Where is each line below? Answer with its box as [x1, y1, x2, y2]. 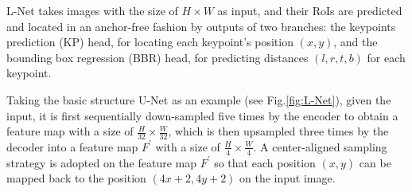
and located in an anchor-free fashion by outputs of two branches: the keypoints [6, 18, 396, 34]
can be [359, 154, 391, 170]
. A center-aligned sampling [253, 138, 387, 155]
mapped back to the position [6, 170, 146, 186]
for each [367, 49, 406, 65]
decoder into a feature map [6, 138, 138, 155]
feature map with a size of [6, 123, 134, 139]
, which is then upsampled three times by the [168, 123, 389, 139]
